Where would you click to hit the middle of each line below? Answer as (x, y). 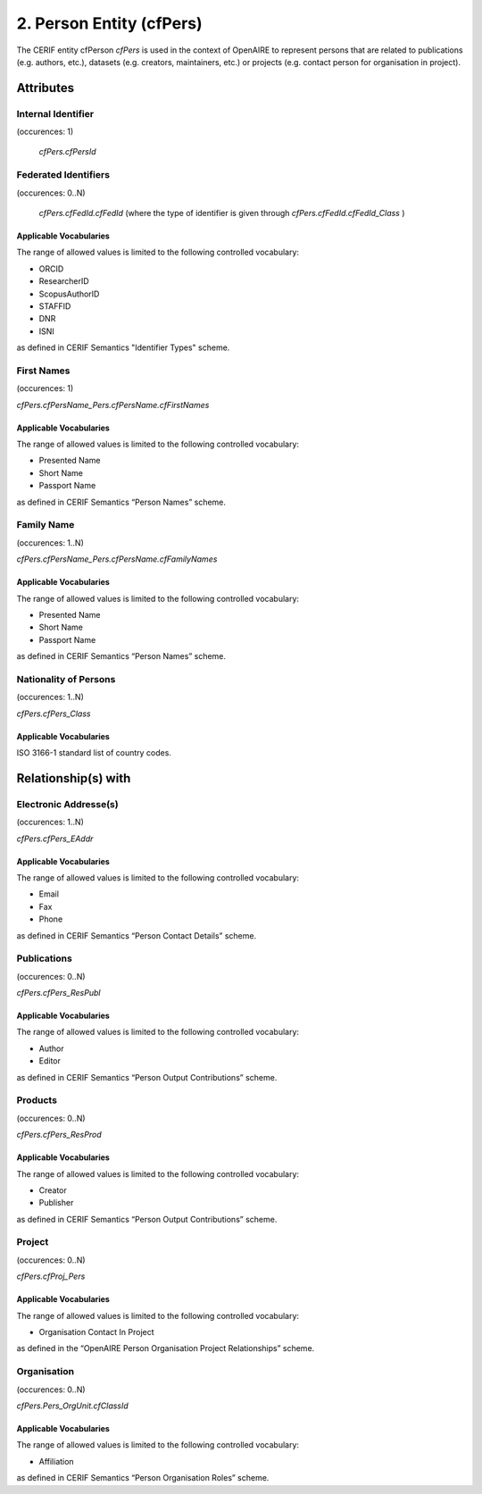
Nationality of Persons (66, 679)
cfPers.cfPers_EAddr (55, 839)
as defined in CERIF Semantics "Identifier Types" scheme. (123, 347)
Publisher (56, 1203)
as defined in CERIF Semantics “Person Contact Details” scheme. (137, 935)
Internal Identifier (55, 113)
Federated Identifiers (63, 175)
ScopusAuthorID (69, 294)
